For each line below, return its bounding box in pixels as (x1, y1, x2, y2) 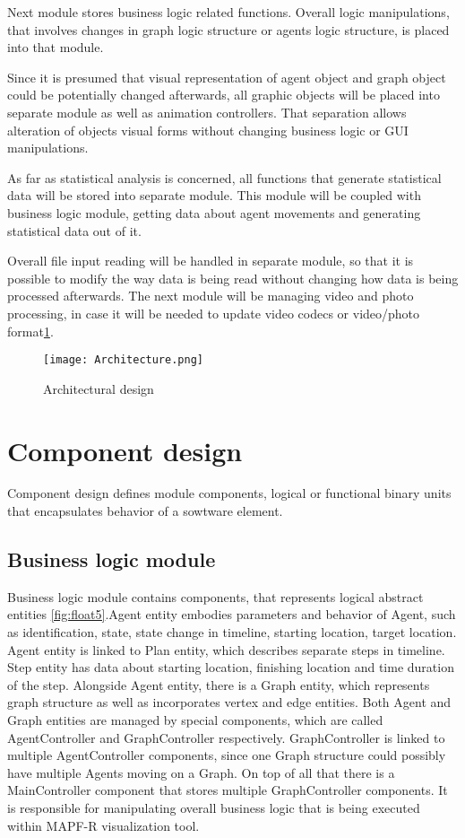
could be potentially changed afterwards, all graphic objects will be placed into (7, 85, 440, 104)
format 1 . (7, 321, 54, 340)
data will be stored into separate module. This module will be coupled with (7, 186, 421, 205)
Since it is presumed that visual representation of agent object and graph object (7, 67, 446, 86)
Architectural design (43, 379, 154, 397)
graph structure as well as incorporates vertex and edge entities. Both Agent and (7, 693, 452, 711)
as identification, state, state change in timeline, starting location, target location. (7, 623, 457, 642)
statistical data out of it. (7, 221, 142, 240)
